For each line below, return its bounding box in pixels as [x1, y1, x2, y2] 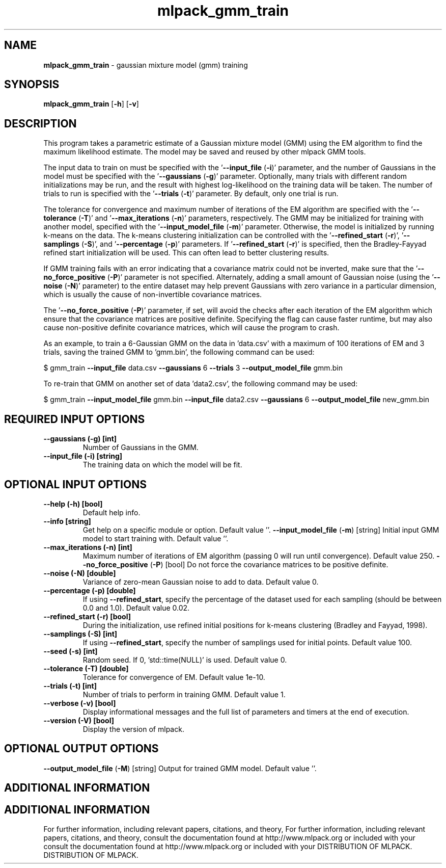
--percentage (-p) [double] [43, 586, 136, 595]
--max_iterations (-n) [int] [43, 542, 132, 551]
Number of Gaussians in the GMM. [82, 443, 199, 452]
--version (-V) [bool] [43, 716, 115, 725]
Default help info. [82, 508, 141, 517]
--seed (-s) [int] [43, 646, 98, 655]
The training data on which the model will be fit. [82, 460, 242, 469]
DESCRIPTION [4, 117, 77, 130]
